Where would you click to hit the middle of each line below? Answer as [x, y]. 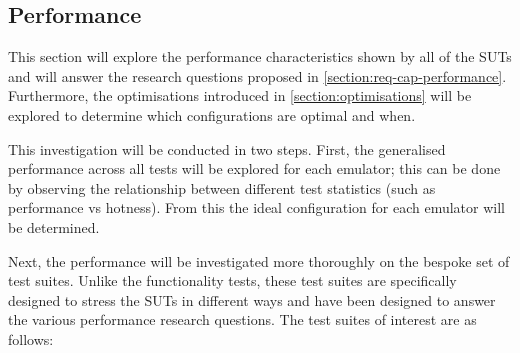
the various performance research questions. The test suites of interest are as [242, 319]
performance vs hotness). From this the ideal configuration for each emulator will [256, 207]
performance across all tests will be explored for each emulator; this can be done [254, 168]
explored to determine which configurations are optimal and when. [212, 114]
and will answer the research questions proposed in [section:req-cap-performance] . [257, 75]
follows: [31, 338]
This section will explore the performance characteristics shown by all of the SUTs [260, 56]
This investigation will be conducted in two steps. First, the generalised [227, 148]
